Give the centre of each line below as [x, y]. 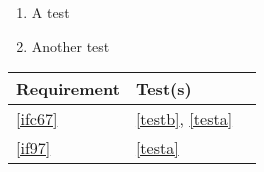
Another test [70, 45]
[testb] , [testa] [184, 119]
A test [50, 12]
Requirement [68, 89]
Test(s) [163, 89]
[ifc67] [37, 119]
